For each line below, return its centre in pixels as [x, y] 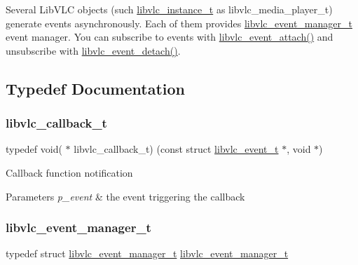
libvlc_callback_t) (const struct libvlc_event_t [176, 149]
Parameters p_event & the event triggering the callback [125, 196]
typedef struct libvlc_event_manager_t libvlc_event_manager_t [147, 253]
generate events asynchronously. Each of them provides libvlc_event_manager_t [179, 23]
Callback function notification [69, 172]
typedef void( [34, 149]
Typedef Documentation [95, 88]
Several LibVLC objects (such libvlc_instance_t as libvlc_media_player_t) [169, 9]
